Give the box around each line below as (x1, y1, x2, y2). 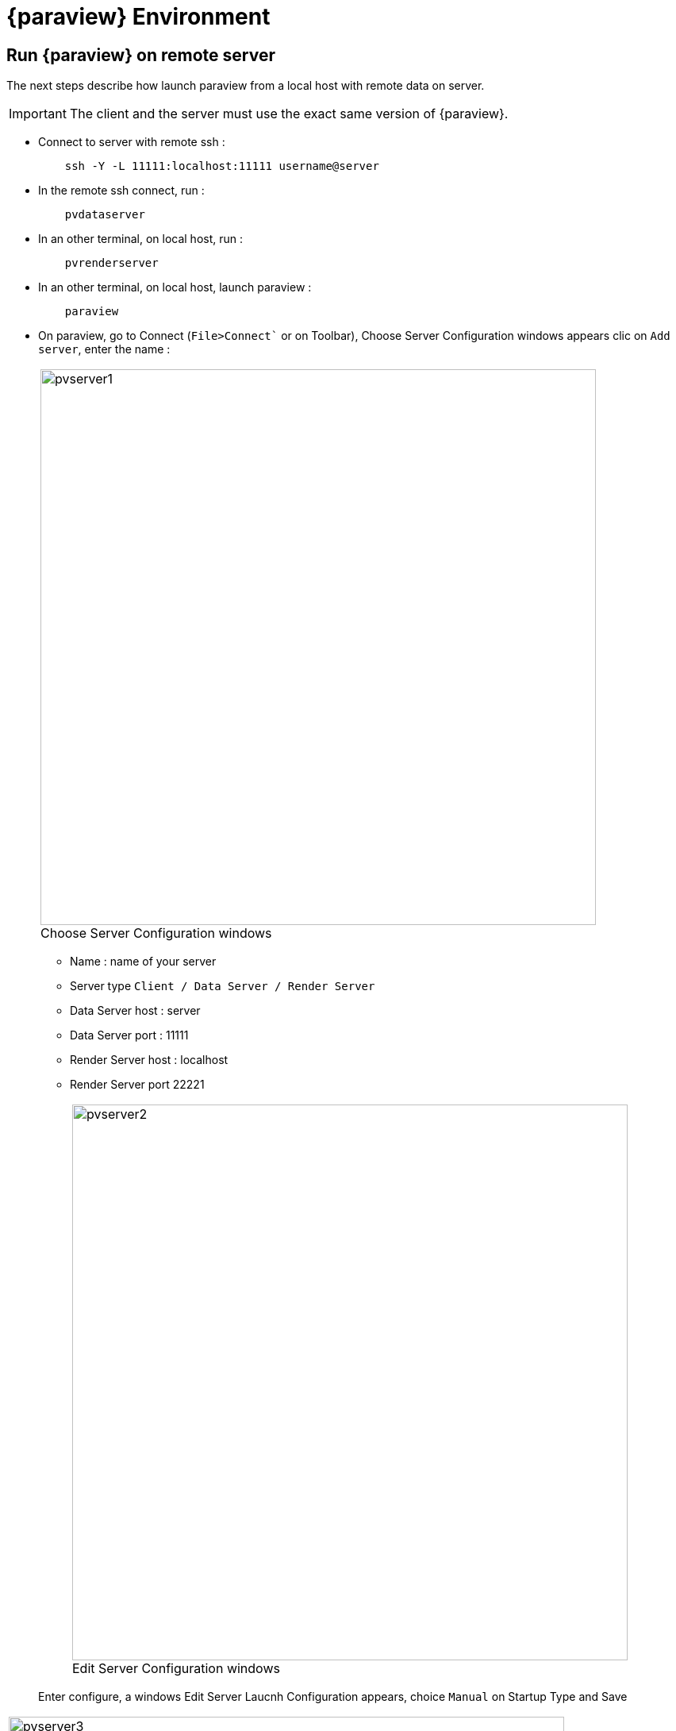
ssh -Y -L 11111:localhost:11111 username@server (64, 160, 379, 173)
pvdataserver (64, 208, 145, 222)
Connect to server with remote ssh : (38, 135, 225, 149)
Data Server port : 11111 (70, 1028, 189, 1043)
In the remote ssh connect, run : (38, 183, 205, 198)
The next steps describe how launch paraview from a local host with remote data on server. (6, 79, 485, 93)
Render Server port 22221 (70, 1078, 205, 1092)
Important (9, 106, 67, 122)
